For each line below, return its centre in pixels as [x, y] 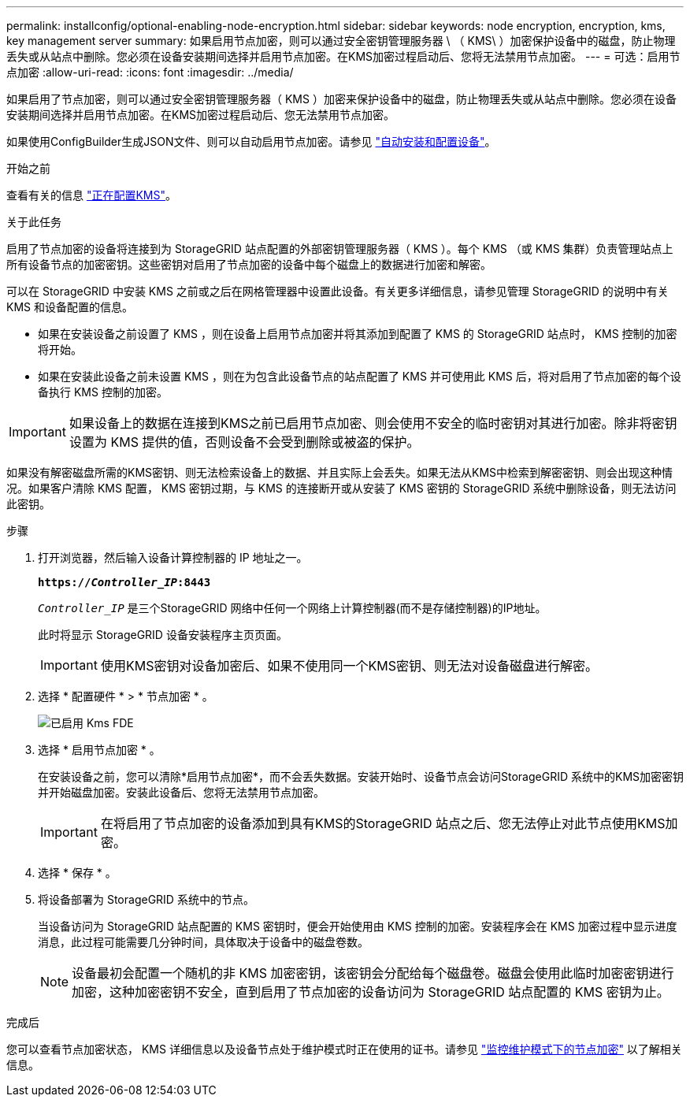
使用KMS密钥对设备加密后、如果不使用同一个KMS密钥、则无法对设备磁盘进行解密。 [349, 666]
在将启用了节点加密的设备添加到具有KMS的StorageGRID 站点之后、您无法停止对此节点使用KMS [383, 823]
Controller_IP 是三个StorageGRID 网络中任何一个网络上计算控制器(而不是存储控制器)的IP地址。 [292, 608]
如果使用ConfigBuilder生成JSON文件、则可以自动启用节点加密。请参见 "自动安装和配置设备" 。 [251, 141]
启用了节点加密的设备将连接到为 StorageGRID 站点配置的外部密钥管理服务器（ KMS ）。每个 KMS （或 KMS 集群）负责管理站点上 [340, 249]
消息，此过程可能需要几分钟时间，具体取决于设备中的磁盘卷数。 [203, 942]
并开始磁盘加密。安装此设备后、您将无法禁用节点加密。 [181, 792]
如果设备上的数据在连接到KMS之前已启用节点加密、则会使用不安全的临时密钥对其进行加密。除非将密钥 [373, 423]
